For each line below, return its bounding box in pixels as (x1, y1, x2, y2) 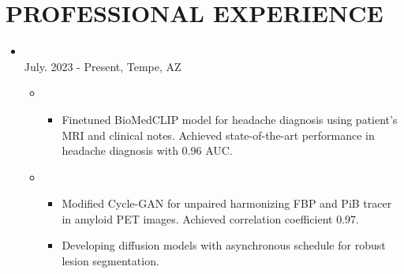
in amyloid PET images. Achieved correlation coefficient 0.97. (62, 210, 359, 227)
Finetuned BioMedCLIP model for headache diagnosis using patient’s (62, 111, 398, 127)
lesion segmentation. (62, 253, 159, 269)
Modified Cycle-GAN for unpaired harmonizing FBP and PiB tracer (62, 195, 392, 212)
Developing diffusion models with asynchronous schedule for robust (62, 237, 386, 253)
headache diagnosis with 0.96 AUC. (62, 142, 233, 159)
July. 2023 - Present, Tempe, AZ (24, 58, 181, 74)
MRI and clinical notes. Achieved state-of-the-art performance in (62, 126, 375, 143)
